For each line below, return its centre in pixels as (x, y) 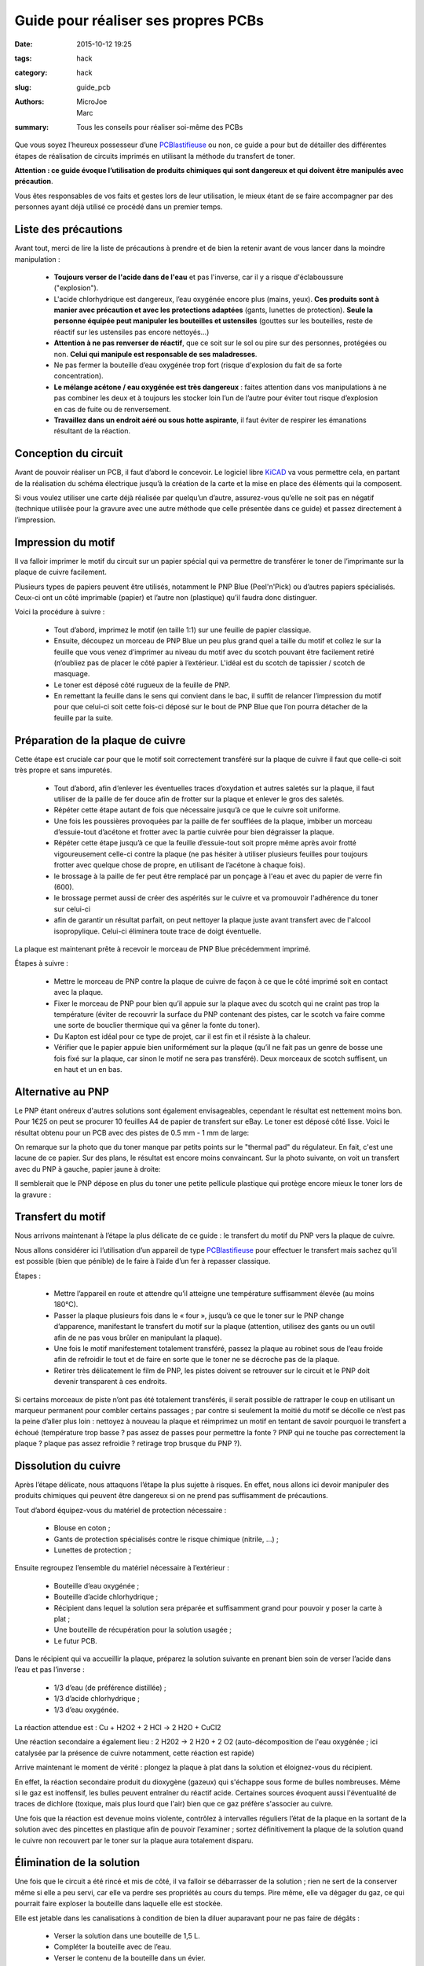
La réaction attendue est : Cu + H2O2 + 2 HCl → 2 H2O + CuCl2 (118, 1728)
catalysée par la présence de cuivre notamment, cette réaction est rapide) (135, 1753)
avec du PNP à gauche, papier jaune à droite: (88, 1169)
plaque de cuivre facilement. (61, 572)
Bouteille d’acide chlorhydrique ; (106, 1597)
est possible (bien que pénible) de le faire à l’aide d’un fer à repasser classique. (143, 1261)
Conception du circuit (69, 453)
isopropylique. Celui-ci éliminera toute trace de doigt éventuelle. (158, 931)
